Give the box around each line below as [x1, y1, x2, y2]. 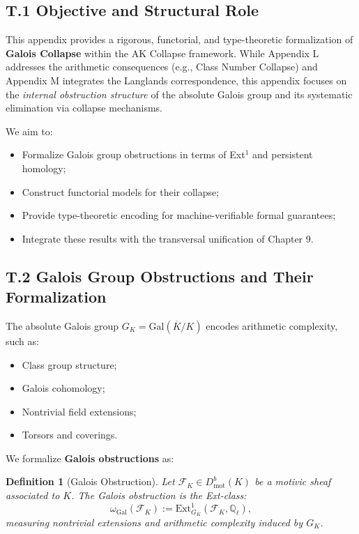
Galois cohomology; [22, 381, 105, 395]
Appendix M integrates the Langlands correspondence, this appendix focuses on [6, 73, 347, 87]
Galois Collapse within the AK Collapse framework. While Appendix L [6, 45, 319, 60]
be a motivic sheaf [254, 474, 331, 489]
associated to [6, 488, 60, 503]
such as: [6, 333, 39, 348]
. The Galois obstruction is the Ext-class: [71, 488, 247, 503]
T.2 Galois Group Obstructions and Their [6, 265, 314, 287]
